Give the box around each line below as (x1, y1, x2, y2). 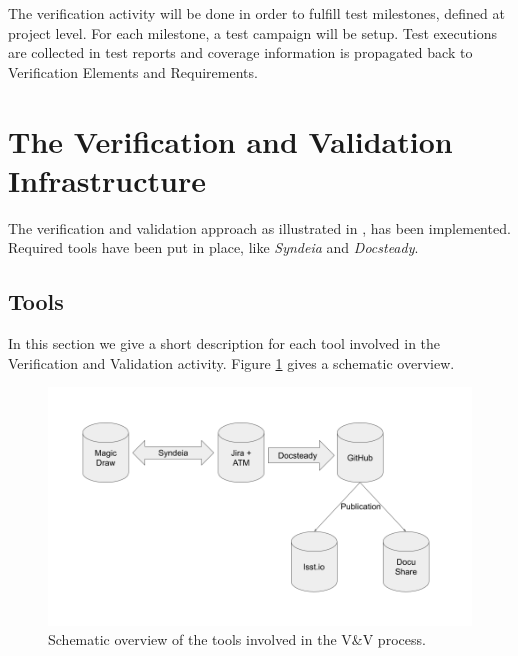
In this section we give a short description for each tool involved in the (8, 333, 441, 354)
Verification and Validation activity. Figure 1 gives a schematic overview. (8, 352, 455, 373)
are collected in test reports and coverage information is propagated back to (8, 42, 473, 63)
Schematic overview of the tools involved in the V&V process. (48, 629, 426, 650)
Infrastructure (8, 159, 206, 200)
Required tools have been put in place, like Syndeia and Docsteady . (8, 237, 419, 258)
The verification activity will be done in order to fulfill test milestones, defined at (8, 3, 505, 23)
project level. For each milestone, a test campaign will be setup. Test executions (8, 22, 498, 43)
